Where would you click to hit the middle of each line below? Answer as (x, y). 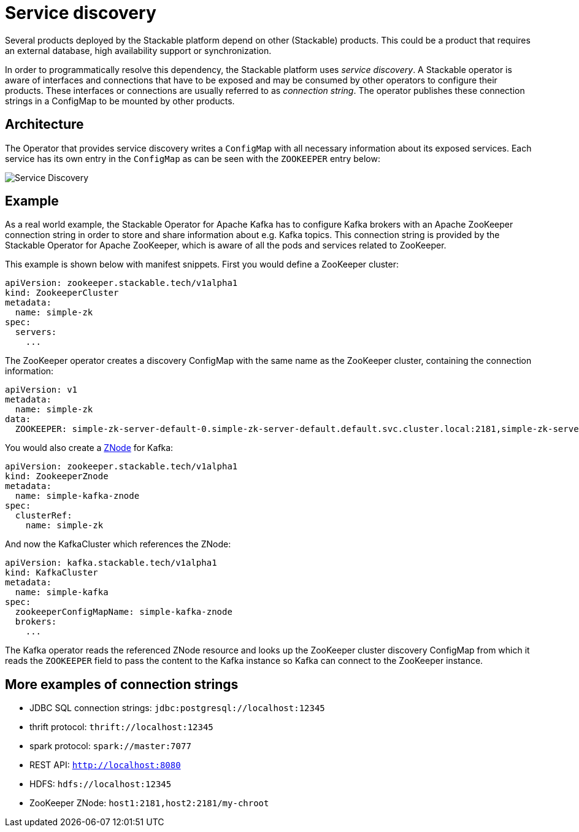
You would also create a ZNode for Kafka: (89, 448)
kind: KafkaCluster (52, 573)
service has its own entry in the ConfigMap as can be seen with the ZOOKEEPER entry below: (193, 158)
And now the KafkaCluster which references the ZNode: (118, 544)
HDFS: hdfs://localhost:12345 (101, 784)
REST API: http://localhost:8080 (105, 765)
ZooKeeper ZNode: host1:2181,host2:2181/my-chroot (149, 803)
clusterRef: (44, 516)
